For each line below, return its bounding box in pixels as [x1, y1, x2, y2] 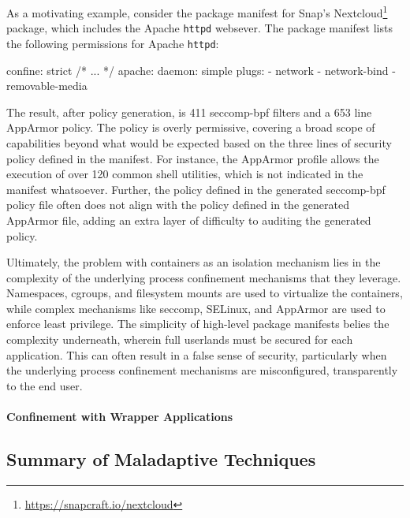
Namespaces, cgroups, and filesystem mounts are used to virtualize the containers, [6, 285, 403, 301]
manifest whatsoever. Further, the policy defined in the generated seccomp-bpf [6, 181, 386, 197]
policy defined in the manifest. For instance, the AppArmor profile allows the [6, 150, 379, 166]
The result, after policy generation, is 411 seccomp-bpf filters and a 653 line [6, 103, 372, 120]
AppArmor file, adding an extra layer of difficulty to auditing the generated [6, 211, 371, 228]
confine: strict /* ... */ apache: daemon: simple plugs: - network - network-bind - [6, 61, 396, 78]
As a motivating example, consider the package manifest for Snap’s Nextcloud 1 [6, 2, 388, 20]
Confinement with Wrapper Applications [6, 408, 233, 425]
